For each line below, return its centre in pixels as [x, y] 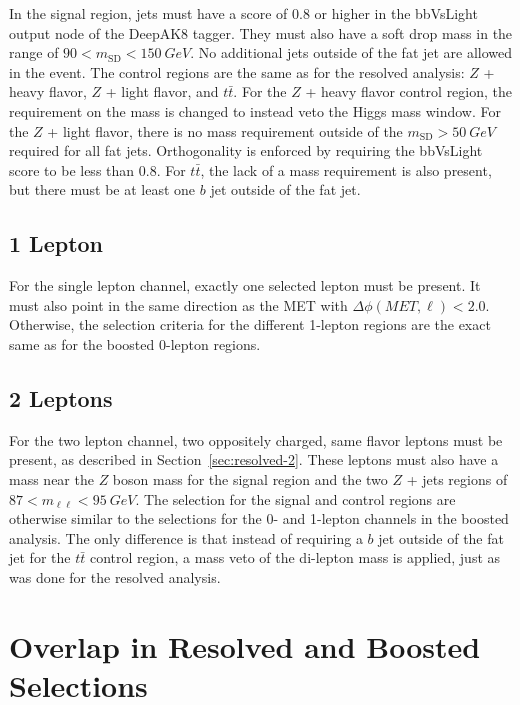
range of [34, 52]
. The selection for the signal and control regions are [295, 498]
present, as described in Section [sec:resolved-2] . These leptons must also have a [254, 459]
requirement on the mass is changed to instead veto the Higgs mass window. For [255, 110]
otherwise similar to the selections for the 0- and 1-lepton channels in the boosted [259, 518]
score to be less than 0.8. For [97, 169]
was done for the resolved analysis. [115, 576]
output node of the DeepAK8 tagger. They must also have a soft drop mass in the [261, 32]
